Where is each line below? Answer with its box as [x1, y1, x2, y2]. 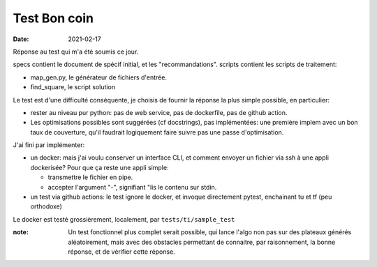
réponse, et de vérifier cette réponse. [68, 247, 176, 256]
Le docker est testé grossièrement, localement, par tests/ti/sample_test [13, 215, 235, 223]
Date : [13, 35, 29, 43]
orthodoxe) [30, 202, 63, 211]
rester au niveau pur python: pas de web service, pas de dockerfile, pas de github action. [30, 108, 288, 116]
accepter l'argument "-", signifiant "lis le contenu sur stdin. [47, 183, 217, 191]
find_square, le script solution [30, 83, 115, 91]
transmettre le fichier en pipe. [47, 173, 133, 181]
